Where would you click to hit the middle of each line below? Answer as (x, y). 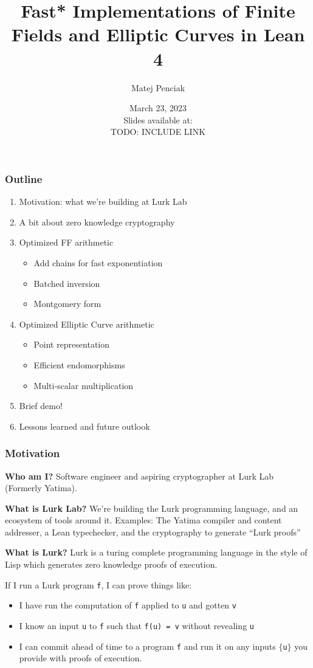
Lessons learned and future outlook (84, 426)
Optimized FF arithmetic (66, 242)
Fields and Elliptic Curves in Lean (158, 34)
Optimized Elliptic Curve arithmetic (87, 324)
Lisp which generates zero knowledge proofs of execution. (111, 564)
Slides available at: (158, 119)
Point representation (72, 344)
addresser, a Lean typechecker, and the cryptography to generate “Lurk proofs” (153, 532)
